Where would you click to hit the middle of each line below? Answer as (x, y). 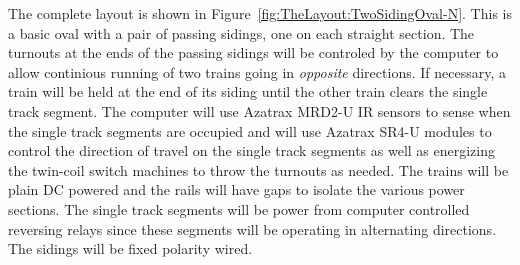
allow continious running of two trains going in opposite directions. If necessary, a (257, 71)
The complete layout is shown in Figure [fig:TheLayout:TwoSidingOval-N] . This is (260, 13)
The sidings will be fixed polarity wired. (130, 248)
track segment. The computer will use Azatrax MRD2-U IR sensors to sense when (259, 110)
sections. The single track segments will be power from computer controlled (239, 208)
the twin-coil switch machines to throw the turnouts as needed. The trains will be (258, 169)
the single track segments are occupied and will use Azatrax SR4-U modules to (250, 130)
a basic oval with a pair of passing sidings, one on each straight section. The (241, 32)
